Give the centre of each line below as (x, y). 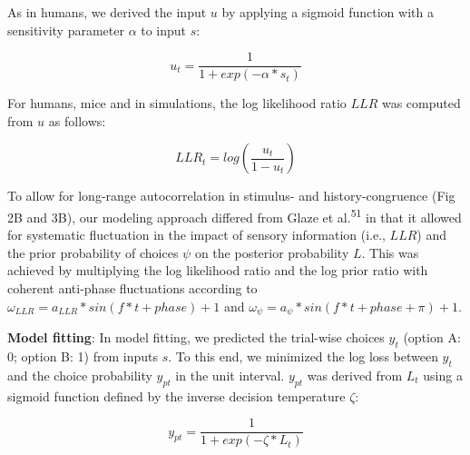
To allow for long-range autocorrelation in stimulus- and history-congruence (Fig (231, 196)
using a (443, 375)
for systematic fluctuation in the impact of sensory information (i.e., (196, 235)
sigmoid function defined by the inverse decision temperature (176, 396)
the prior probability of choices (93, 252)
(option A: (432, 337)
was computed (421, 103)
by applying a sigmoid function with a (328, 12)
